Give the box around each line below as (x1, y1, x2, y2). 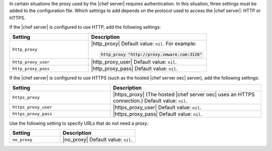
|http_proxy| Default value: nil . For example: (91, 40, 196, 47)
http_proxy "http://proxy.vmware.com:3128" (101, 52, 202, 58)
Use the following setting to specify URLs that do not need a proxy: (9, 120, 149, 126)
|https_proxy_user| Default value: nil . (113, 104, 201, 111)
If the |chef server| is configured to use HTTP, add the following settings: (9, 24, 161, 30)
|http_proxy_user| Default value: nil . (91, 59, 177, 66)
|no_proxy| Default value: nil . (62, 136, 133, 143)
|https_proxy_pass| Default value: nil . (113, 110, 202, 117)
